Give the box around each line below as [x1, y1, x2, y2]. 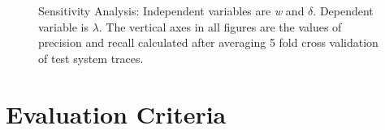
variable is [38, 18, 89, 35]
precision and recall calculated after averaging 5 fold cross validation [38, 34, 379, 51]
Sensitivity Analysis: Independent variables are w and [38, 2, 305, 19]
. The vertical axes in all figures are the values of [98, 18, 342, 35]
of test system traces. [38, 49, 144, 66]
